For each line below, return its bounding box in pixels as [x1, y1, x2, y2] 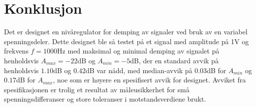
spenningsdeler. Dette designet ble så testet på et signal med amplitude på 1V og [4, 36, 249, 46]
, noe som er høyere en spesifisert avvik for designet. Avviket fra [53, 75, 246, 85]
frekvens [4, 46, 29, 56]
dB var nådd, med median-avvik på [86, 65, 192, 75]
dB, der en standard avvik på [130, 55, 219, 65]
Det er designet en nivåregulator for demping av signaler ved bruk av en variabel [4, 27, 248, 37]
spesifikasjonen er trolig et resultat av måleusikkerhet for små [4, 84, 190, 94]
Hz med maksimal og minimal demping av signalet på [57, 46, 220, 56]
